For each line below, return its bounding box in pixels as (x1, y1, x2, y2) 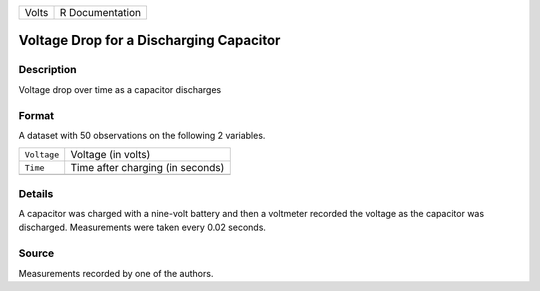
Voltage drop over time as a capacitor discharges (18, 83, 222, 95)
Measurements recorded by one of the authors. (18, 267, 214, 279)
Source (18, 246, 55, 260)
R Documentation (59, 6, 142, 19)
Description (18, 63, 77, 77)
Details (18, 186, 54, 200)
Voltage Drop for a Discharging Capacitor (18, 32, 281, 49)
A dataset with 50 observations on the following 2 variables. (18, 129, 266, 141)
